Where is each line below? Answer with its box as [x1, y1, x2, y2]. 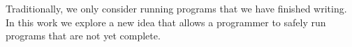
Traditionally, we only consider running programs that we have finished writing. [6, 1, 347, 15]
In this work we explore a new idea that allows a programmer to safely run [6, 15, 326, 29]
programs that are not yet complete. [6, 28, 161, 43]
